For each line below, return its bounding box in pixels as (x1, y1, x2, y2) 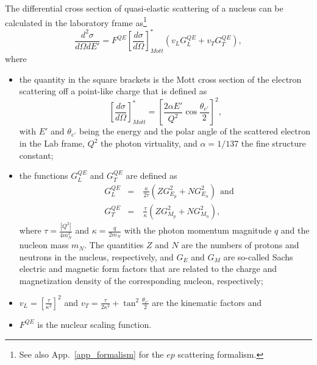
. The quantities (84, 238, 144, 251)
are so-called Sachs (223, 250, 293, 263)
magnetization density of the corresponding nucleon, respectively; (19, 274, 263, 287)
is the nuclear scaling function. (37, 318, 152, 330)
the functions (19, 169, 68, 182)
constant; (19, 148, 54, 161)
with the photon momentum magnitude (124, 224, 272, 237)
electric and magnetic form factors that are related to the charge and (19, 262, 277, 275)
